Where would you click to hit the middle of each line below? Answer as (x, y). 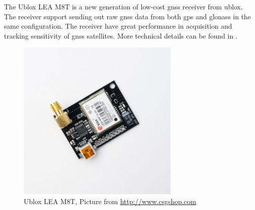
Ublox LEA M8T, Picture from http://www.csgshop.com (110, 201)
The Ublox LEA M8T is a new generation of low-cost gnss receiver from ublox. (124, 6)
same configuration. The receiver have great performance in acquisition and (118, 26)
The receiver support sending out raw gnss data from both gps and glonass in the (127, 16)
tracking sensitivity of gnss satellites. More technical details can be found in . (121, 35)
